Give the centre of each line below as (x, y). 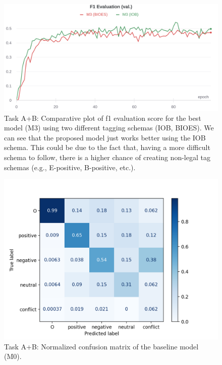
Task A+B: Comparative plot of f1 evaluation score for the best (103, 118)
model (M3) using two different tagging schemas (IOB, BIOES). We (109, 128)
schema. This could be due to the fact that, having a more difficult (107, 147)
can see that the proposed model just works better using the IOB (105, 137)
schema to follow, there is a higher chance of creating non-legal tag (107, 157)
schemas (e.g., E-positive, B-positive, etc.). (70, 167)
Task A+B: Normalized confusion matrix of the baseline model (101, 346)
